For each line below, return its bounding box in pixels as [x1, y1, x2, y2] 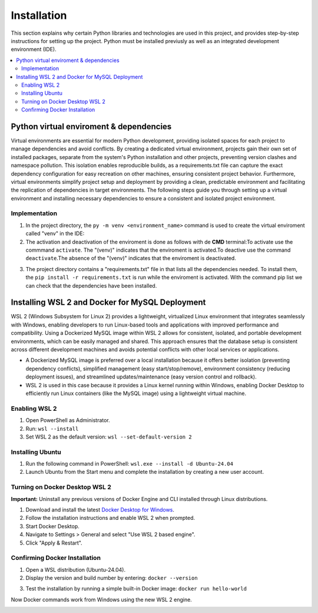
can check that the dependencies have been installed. [25, 282, 157, 289]
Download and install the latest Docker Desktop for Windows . [25, 506, 175, 513]
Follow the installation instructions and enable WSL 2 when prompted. [25, 515, 196, 522]
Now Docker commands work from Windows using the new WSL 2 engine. [11, 596, 193, 603]
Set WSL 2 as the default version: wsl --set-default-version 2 [25, 433, 192, 440]
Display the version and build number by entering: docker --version [25, 575, 198, 582]
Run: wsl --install [25, 425, 79, 432]
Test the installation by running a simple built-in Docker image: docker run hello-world [25, 585, 247, 592]
